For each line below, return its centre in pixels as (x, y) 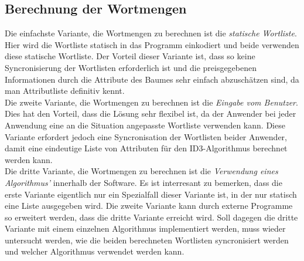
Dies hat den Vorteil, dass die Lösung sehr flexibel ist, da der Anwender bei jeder (151, 113)
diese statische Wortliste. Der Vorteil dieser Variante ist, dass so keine (130, 56)
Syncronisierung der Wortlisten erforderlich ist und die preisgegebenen (131, 67)
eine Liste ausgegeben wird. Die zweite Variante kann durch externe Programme (149, 206)
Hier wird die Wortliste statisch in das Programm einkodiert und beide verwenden (152, 44)
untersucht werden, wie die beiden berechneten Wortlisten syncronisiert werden (147, 240)
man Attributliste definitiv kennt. (65, 91)
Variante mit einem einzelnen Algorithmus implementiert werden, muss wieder (145, 228)
